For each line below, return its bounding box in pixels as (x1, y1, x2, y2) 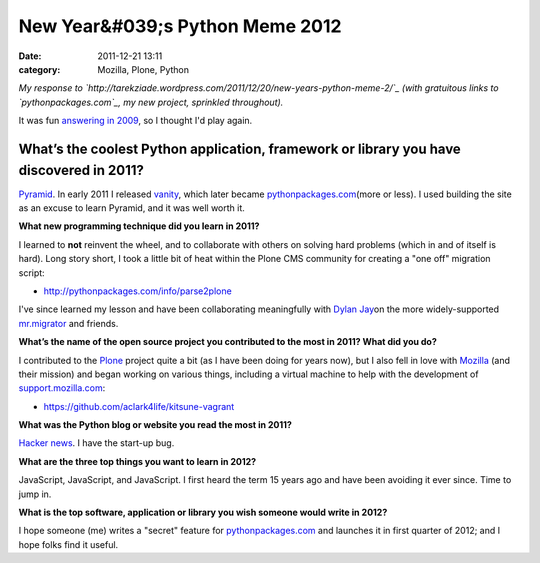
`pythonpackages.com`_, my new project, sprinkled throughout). (18, 96, 284, 108)
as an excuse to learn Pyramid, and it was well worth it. (18, 202, 245, 214)
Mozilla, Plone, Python (97, 63, 190, 75)
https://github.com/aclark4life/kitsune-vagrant (43, 400, 235, 412)
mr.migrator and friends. (18, 317, 119, 329)
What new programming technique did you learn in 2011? (18, 220, 260, 232)
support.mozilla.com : (18, 382, 106, 394)
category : (18, 63, 61, 75)
